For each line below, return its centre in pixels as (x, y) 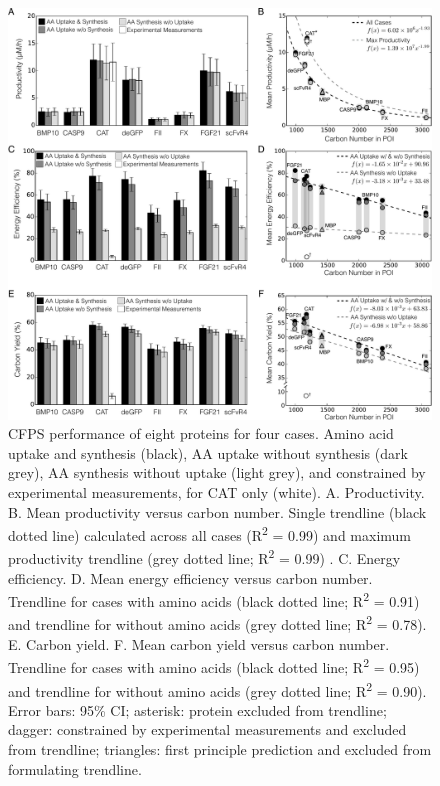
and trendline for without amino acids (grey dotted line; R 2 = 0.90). (217, 689)
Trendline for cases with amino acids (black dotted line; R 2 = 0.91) (214, 599)
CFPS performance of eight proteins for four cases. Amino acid (201, 433)
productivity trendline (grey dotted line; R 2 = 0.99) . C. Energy (204, 557)
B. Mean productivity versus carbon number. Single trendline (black (217, 511)
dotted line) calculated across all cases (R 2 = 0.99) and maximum (210, 533)
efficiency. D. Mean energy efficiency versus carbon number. (190, 577)
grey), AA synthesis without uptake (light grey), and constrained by (217, 472)
